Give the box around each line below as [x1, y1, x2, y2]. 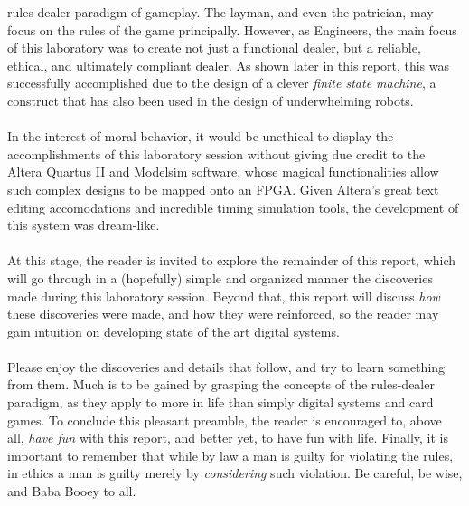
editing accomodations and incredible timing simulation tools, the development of [7, 197, 459, 216]
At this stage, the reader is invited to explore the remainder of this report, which [7, 251, 456, 270]
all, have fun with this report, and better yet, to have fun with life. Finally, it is [7, 428, 448, 447]
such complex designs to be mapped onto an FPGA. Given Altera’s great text [7, 179, 439, 198]
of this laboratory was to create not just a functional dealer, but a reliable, [7, 38, 421, 57]
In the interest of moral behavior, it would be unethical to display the [7, 127, 394, 146]
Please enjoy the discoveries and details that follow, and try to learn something [7, 357, 446, 376]
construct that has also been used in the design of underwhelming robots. [7, 91, 414, 110]
